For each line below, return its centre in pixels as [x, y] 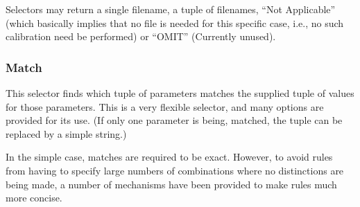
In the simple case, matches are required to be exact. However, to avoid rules [169, 157]
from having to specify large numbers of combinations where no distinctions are [175, 170]
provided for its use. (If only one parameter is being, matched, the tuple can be [174, 120]
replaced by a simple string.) [66, 133]
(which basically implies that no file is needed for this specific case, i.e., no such [175, 22]
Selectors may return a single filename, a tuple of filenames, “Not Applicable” [171, 9]
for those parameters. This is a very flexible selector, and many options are [165, 106]
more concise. [34, 198]
